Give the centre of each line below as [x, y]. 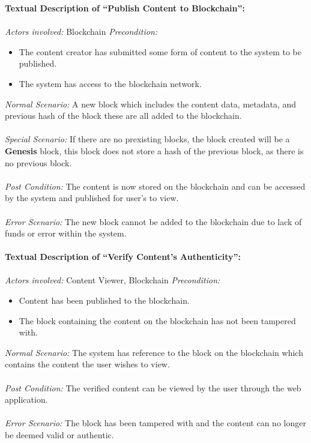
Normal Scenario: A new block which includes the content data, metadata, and [151, 104]
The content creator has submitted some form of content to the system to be [160, 51]
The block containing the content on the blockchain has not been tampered [157, 320]
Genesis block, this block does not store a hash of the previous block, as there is [154, 150]
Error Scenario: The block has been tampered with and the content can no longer [155, 423]
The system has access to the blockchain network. [110, 83]
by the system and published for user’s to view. [92, 198]
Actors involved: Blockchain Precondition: [81, 32]
